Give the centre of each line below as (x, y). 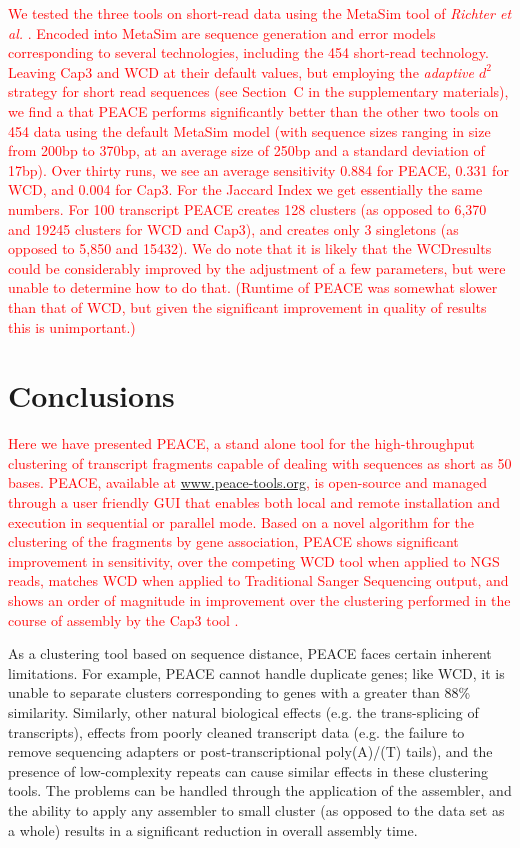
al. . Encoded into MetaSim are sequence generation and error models (222, 32)
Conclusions (91, 395)
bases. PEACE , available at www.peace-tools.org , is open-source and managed (247, 482)
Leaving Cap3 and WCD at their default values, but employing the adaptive (241, 71)
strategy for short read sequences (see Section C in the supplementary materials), (258, 91)
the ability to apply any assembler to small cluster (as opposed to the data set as (256, 809)
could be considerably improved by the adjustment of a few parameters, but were (257, 267)
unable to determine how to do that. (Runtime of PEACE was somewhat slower (253, 287)
